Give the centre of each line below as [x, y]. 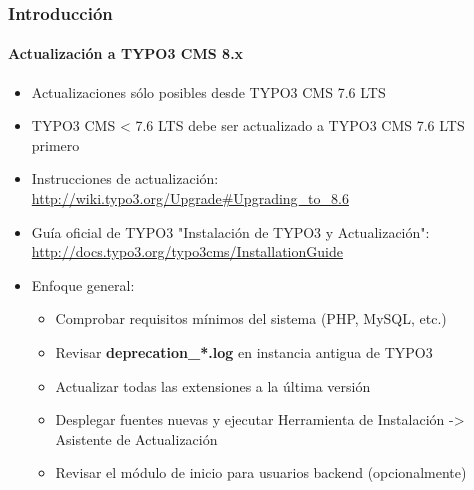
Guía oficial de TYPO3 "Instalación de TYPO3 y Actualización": [230, 231]
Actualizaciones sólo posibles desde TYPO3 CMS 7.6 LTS [208, 91]
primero [55, 144]
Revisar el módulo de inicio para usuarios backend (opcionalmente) [261, 472]
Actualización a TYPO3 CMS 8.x [126, 53]
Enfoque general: [83, 284]
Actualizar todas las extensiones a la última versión [213, 385]
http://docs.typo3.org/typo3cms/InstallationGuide [187, 251]
